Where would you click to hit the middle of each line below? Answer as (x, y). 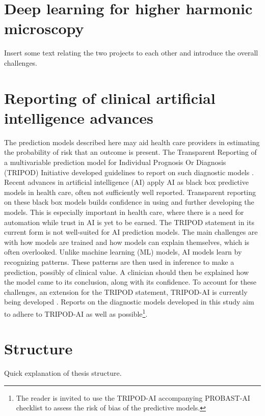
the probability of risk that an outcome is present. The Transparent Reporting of (130, 152)
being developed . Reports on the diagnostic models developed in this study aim (129, 302)
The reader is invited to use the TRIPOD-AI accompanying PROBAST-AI (133, 397)
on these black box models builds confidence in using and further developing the (129, 202)
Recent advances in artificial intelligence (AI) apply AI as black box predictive (126, 182)
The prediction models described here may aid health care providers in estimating (132, 142)
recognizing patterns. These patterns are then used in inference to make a (119, 261)
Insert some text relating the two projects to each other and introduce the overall (131, 53)
